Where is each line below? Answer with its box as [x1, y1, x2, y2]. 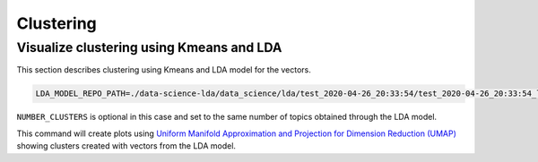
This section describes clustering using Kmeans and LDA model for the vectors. [16, 64, 311, 75]
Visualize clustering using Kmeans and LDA [16, 39, 282, 55]
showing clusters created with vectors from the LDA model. [16, 141, 237, 151]
